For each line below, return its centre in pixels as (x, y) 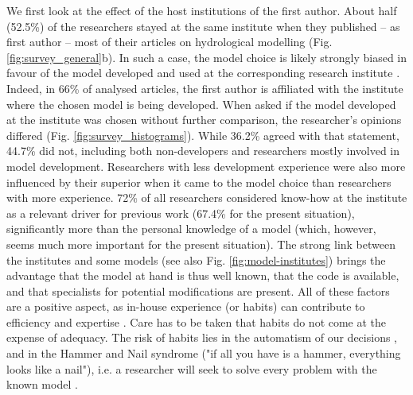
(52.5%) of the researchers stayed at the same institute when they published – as (203, 26)
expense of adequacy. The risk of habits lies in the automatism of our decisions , (202, 337)
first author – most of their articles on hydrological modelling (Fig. (169, 42)
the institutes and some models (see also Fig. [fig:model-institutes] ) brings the (196, 259)
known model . (42, 384)
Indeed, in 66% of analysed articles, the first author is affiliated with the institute (205, 88)
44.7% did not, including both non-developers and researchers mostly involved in (203, 151)
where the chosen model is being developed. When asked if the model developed (201, 104)
